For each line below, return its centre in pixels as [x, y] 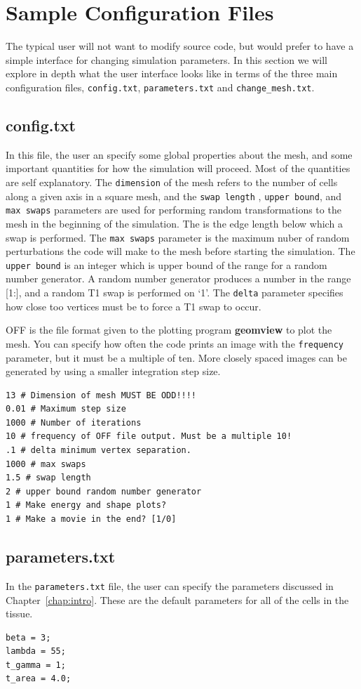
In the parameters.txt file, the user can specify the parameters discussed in [170, 585]
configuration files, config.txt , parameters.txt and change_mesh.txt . [160, 87]
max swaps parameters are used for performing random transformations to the [173, 210]
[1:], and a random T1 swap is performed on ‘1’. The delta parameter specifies [175, 293]
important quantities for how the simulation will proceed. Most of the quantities [178, 168]
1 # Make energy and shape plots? [86, 505]
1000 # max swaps [46, 464]
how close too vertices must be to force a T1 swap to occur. [134, 306]
